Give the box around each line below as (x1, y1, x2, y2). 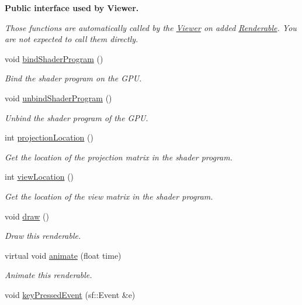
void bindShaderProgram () (5, 52, 103, 64)
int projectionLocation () (5, 131, 93, 143)
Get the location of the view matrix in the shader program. (5, 190, 213, 202)
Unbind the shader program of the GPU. (5, 111, 148, 124)
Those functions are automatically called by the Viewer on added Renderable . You (5, 21, 297, 33)
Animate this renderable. (5, 269, 92, 281)
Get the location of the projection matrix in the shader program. (5, 150, 233, 163)
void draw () (5, 210, 49, 222)
